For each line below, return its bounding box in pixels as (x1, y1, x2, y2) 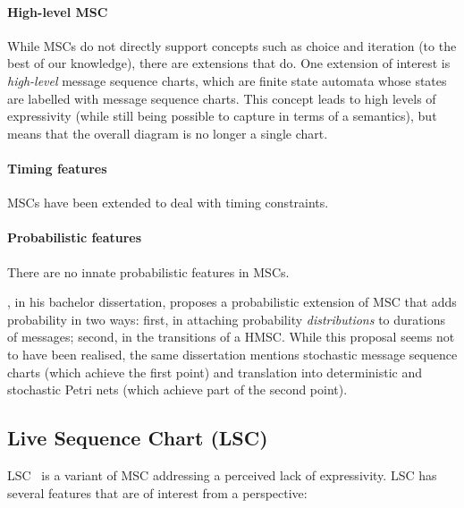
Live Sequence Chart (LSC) (7, 424, 268, 452)
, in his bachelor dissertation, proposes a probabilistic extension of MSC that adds (7, 292, 457, 311)
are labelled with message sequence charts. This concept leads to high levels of (7, 89, 436, 107)
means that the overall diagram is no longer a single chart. (7, 123, 328, 142)
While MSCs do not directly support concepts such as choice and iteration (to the (7, 36, 457, 55)
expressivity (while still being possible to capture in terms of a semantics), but (7, 106, 437, 125)
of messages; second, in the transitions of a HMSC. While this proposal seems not (7, 327, 455, 346)
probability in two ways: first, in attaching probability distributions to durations (7, 309, 445, 328)
